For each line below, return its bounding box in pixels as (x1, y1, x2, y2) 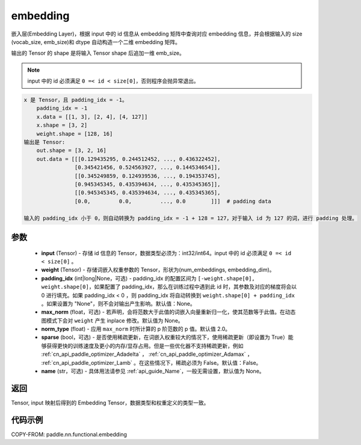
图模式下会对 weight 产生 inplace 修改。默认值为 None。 (41, 317, 184, 324)
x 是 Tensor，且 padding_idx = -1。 (23, 96, 128, 104)
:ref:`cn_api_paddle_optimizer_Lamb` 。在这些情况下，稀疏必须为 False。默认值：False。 (41, 359, 262, 366)
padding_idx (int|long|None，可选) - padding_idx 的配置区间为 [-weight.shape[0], (41, 274, 255, 282)
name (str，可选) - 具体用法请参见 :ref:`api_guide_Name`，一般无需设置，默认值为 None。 (41, 368, 265, 375)
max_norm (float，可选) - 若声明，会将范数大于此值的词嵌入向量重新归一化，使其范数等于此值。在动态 (41, 308, 296, 316)
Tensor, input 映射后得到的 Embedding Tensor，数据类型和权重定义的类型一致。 (11, 399, 209, 406)
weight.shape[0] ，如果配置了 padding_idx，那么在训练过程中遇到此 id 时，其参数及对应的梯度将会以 (41, 283, 297, 291)
